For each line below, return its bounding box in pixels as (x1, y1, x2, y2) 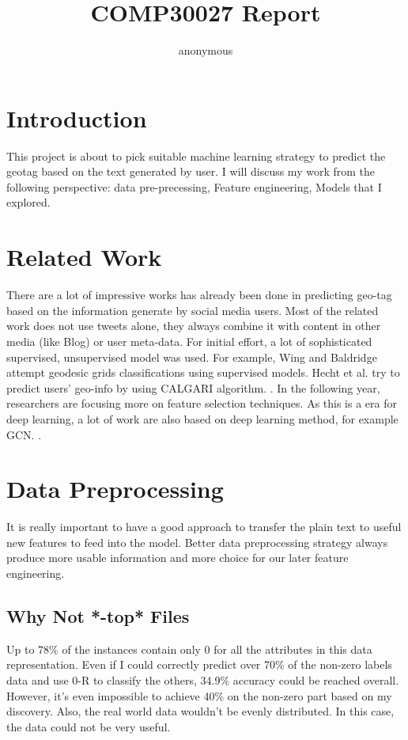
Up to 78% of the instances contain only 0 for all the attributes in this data (6, 640, 372, 657)
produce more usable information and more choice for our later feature (6, 549, 349, 566)
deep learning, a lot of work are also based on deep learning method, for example (6, 410, 399, 427)
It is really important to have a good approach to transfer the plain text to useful (6, 518, 402, 535)
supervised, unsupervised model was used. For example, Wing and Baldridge (6, 348, 377, 365)
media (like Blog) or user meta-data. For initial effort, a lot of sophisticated (6, 332, 372, 349)
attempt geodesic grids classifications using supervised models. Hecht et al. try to (6, 364, 400, 381)
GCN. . (6, 426, 42, 442)
